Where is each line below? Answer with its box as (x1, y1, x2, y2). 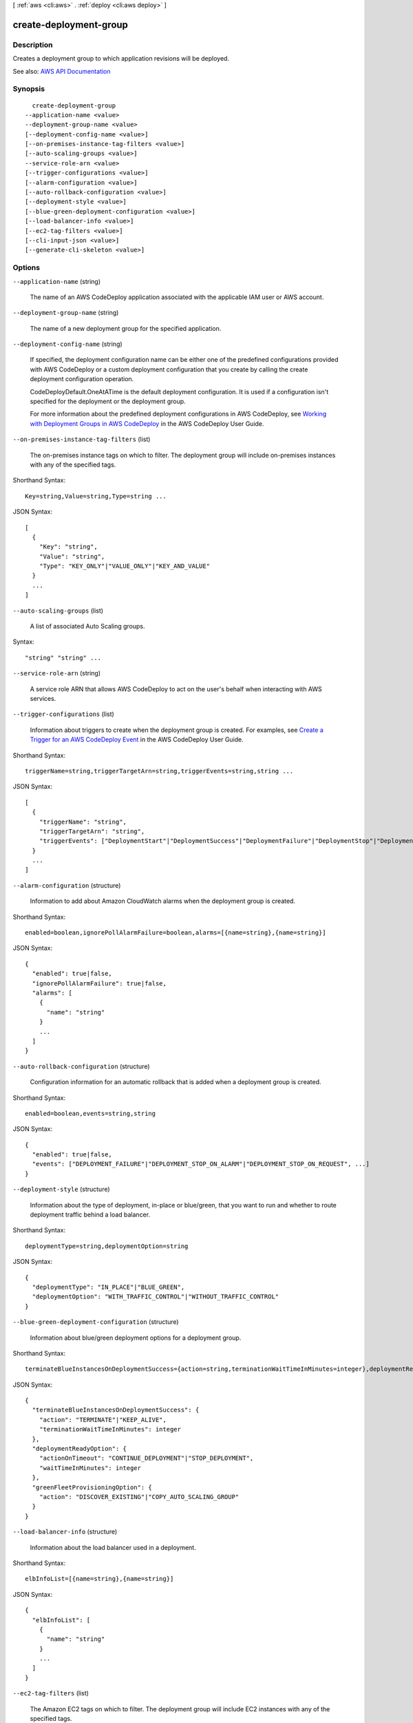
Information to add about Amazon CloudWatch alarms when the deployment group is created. (30, 897, 296, 906)
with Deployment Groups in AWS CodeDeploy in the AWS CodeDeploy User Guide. (30, 419, 264, 427)
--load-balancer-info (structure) (12, 1527, 118, 1536)
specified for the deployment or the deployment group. (30, 397, 186, 406)
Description (12, 40, 53, 50)
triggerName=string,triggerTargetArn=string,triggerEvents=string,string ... (25, 767, 294, 775)
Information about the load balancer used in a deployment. (30, 1543, 196, 1551)
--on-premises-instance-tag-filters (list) (12, 435, 151, 444)
